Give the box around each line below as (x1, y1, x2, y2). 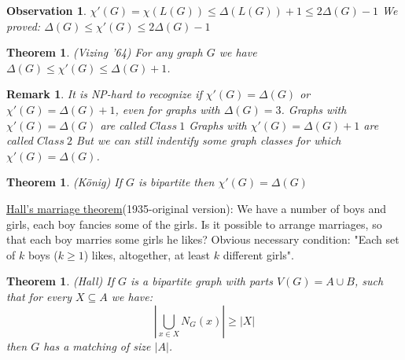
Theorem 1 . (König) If (6, 174, 122, 190)
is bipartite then (138, 174, 215, 190)
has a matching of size (43, 337, 151, 354)
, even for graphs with (115, 101, 220, 117)
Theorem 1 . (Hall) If (6, 273, 114, 289)
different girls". (223, 246, 294, 263)
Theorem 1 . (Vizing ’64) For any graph (6, 44, 203, 61)
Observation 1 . (6, 2, 87, 18)
